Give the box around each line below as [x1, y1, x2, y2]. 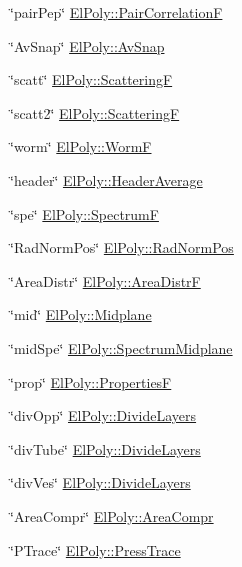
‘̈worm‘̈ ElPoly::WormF [10, 136, 152, 157]
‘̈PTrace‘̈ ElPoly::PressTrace [10, 539, 181, 560]
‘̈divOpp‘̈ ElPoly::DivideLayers [10, 405, 197, 426]
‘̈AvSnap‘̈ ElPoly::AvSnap [10, 35, 165, 56]
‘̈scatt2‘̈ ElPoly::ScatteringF [10, 102, 180, 123]
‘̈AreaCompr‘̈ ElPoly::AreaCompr [10, 505, 214, 526]
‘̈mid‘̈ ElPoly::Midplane [10, 304, 152, 325]
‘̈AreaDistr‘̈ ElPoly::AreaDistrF [10, 270, 201, 291]
